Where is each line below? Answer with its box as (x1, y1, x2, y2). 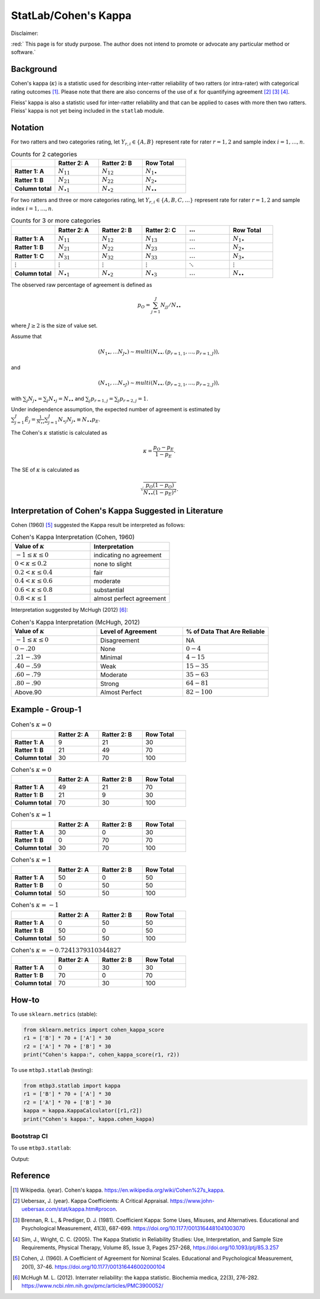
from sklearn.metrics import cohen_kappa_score (23, 1026, 164, 1033)
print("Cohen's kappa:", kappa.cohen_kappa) (23, 1115, 155, 1122)
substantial (94, 586, 124, 594)
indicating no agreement (94, 551, 162, 560)
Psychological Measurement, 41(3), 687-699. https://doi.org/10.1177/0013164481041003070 (21, 1225, 245, 1232)
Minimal (100, 653, 123, 662)
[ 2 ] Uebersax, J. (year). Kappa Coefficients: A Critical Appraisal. (12, 1197, 169, 1204)
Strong (100, 679, 120, 688)
